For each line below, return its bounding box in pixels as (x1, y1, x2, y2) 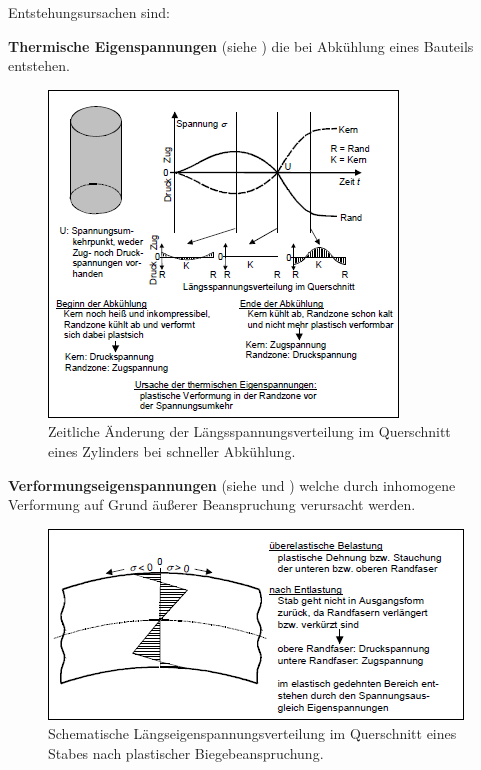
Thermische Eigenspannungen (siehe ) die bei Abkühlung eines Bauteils (8, 35, 474, 56)
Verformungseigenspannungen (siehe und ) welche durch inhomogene (8, 474, 456, 495)
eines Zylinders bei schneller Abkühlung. (48, 440, 296, 461)
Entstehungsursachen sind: (8, 2, 170, 22)
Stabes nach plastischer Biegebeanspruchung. (48, 742, 324, 763)
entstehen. (8, 55, 70, 76)
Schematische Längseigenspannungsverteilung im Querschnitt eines (48, 723, 457, 744)
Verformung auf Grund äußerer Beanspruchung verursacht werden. (8, 494, 416, 515)
